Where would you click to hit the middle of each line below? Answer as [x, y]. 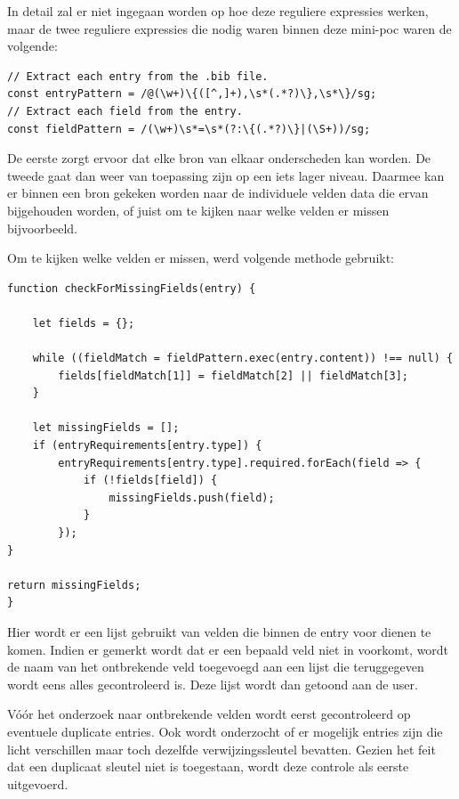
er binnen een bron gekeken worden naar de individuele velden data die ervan [218, 193]
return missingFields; [74, 585]
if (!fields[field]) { [150, 481]
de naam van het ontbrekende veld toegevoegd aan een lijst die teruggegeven [216, 667]
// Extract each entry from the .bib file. [138, 76]
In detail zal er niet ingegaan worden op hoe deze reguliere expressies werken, [218, 11]
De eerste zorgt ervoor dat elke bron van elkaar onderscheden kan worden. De [219, 158]
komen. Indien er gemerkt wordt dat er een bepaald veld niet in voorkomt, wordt [228, 649]
